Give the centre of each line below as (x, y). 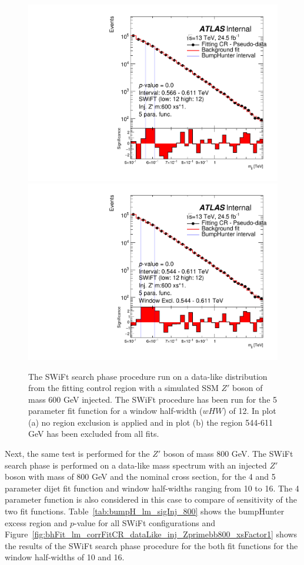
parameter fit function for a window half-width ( (116, 411)
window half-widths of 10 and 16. (65, 557)
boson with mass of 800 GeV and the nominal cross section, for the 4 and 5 (140, 477)
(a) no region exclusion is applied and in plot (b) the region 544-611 (151, 422)
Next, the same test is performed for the (77, 454)
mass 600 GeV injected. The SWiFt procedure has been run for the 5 (153, 399)
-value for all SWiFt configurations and (145, 522)
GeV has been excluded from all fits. (94, 434)
